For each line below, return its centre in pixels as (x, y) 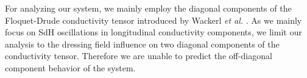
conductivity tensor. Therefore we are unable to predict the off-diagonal (139, 56)
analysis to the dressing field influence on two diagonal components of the (142, 44)
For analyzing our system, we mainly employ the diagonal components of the (148, 8)
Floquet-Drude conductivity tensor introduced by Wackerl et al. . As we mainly (153, 20)
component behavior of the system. (70, 67)
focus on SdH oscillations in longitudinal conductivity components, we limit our (153, 32)
